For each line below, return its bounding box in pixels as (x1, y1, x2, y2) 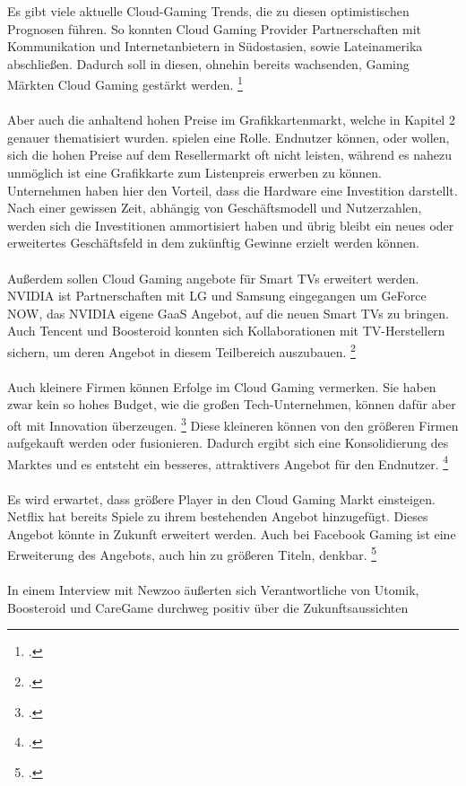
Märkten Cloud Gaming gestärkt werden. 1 (7, 73, 243, 94)
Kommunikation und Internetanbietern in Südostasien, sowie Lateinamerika (7, 37, 423, 56)
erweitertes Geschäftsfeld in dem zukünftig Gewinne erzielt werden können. (7, 233, 419, 252)
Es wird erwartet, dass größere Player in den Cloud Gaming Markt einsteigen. (7, 489, 436, 508)
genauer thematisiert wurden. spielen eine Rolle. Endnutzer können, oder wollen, (7, 127, 450, 146)
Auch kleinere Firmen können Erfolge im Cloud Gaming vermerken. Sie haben (7, 377, 436, 396)
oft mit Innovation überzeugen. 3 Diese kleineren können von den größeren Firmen (7, 413, 459, 434)
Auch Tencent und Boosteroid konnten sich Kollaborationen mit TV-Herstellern (7, 321, 445, 340)
